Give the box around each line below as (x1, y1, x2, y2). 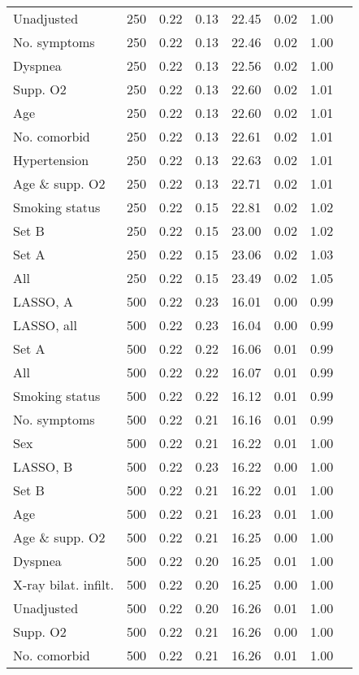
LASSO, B (13, 457, 73, 476)
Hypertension (13, 150, 89, 169)
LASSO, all (13, 316, 77, 334)
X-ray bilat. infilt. (13, 575, 115, 594)
